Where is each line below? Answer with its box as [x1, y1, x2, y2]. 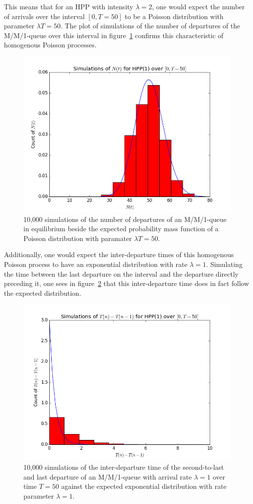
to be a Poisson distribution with [125, 11, 224, 21]
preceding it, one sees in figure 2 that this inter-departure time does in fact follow [4, 278, 249, 288]
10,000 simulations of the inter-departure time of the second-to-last [23, 461, 224, 472]
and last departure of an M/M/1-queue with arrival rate [23, 471, 192, 482]
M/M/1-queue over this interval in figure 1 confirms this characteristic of [4, 30, 224, 40]
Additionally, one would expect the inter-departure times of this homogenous [4, 249, 234, 260]
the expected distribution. [4, 287, 82, 298]
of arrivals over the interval [4, 11, 85, 21]
